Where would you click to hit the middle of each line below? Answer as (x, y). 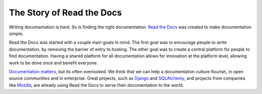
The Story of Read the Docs (65, 13)
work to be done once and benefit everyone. (53, 63)
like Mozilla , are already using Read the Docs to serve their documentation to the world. (96, 85)
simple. (16, 33)
